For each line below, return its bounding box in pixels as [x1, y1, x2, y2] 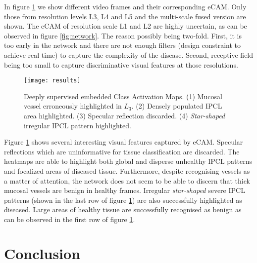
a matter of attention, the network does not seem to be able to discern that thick [4, 175, 250, 186]
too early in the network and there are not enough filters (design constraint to [4, 40, 241, 50]
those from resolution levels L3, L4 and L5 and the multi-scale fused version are [4, 11, 246, 21]
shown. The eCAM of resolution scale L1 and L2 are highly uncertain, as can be [4, 21, 247, 31]
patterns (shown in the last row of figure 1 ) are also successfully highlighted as [4, 194, 242, 205]
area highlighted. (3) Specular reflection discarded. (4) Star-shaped [24, 111, 225, 120]
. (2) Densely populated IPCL [131, 101, 222, 111]
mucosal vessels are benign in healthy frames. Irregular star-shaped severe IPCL [4, 185, 245, 195]
